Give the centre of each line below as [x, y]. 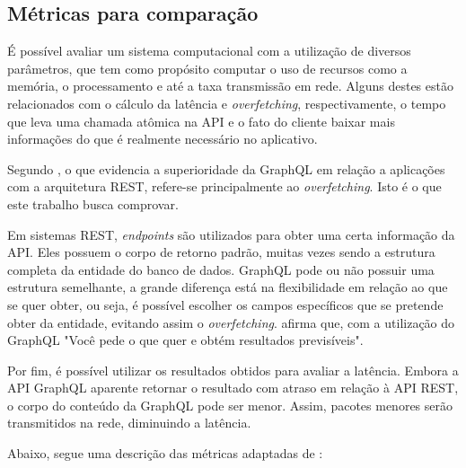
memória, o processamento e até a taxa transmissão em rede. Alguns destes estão [230, 86]
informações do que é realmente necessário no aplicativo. [163, 139]
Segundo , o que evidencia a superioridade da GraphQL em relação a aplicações [226, 168]
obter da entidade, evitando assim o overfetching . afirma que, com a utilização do [231, 322]
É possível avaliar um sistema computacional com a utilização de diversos [209, 51]
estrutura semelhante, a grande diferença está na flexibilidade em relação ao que [228, 287]
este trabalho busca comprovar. [93, 203]
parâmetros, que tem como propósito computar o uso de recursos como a [207, 68]
